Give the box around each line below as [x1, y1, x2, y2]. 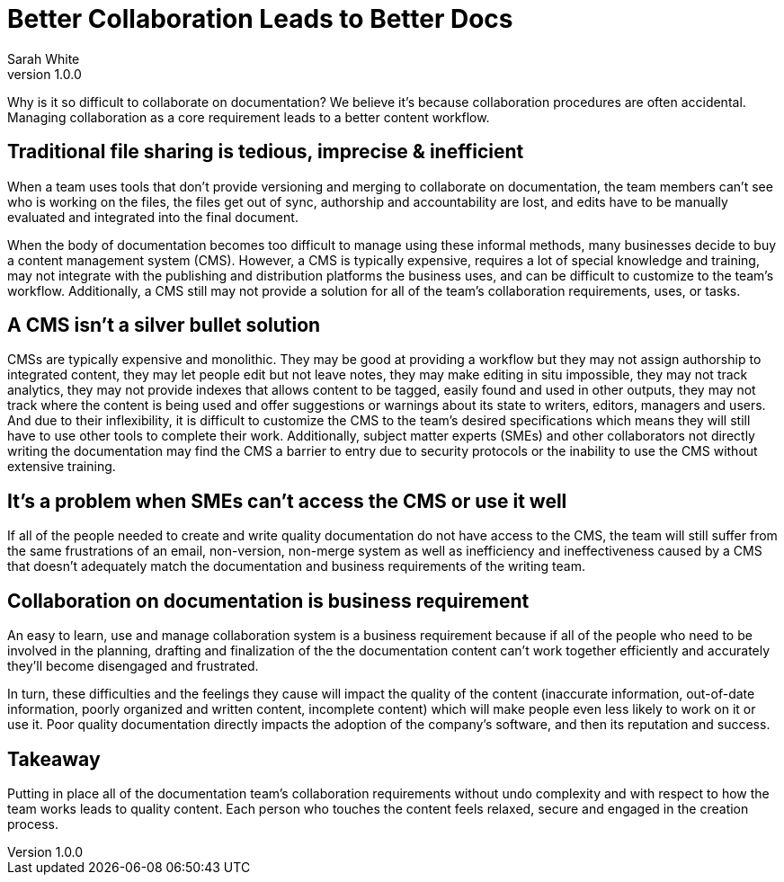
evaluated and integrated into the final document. [7, 209, 298, 225]
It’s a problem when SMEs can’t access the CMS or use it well [7, 489, 567, 512]
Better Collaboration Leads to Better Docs [7, 4, 513, 34]
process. [7, 815, 58, 832]
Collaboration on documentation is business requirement [7, 589, 530, 612]
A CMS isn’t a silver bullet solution [7, 314, 321, 337]
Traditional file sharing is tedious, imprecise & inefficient [7, 140, 524, 164]
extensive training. [7, 459, 116, 475]
